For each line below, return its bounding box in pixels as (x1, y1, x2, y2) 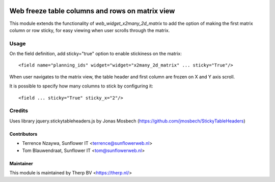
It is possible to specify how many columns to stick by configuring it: (9, 83, 153, 89)
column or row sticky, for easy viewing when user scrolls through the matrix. (9, 27, 170, 33)
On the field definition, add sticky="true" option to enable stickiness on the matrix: (9, 51, 182, 57)
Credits (9, 107, 28, 114)
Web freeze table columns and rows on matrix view (9, 7, 175, 15)
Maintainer (9, 160, 33, 166)
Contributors (9, 131, 38, 137)
